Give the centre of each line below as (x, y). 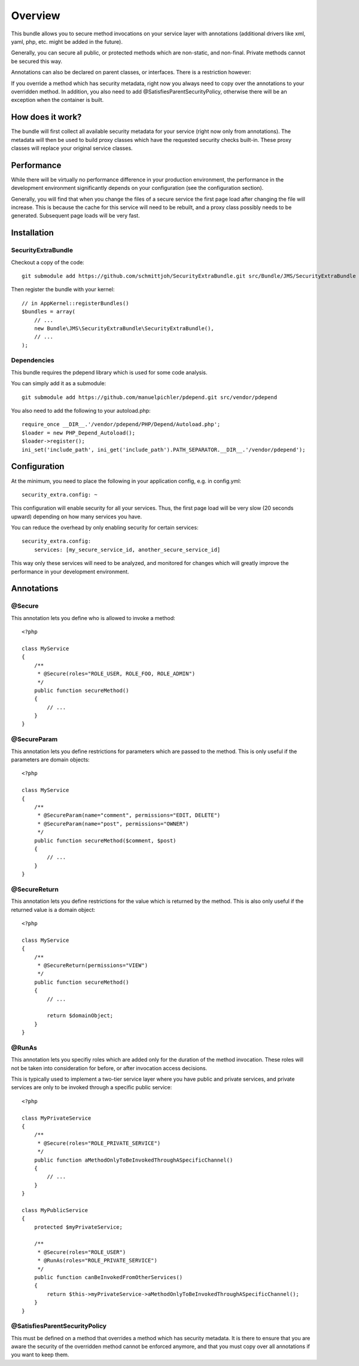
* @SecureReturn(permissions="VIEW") (93, 965)
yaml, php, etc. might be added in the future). (67, 41)
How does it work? (46, 117)
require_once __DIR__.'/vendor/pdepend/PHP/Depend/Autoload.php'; (121, 424)
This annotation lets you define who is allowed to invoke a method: (93, 618)
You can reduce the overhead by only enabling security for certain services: (105, 528)
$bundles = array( (49, 312)
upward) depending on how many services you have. (77, 516)
